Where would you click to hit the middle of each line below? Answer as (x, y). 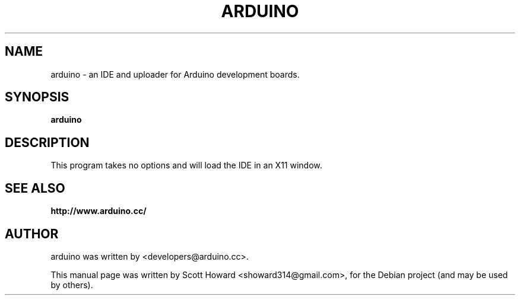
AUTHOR (32, 234)
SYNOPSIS (37, 97)
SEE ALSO (35, 188)
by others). (72, 285)
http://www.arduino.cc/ (99, 211)
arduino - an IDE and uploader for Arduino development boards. (175, 74)
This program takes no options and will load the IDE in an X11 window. (186, 165)
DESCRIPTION (47, 142)
